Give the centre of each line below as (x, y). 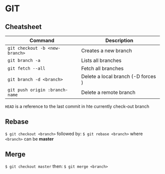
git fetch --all (27, 69)
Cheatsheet (23, 27)
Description (119, 41)
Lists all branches (101, 60)
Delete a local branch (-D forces (118, 76)
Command (42, 41)
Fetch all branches (102, 68)
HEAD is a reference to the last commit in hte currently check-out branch (77, 106)
